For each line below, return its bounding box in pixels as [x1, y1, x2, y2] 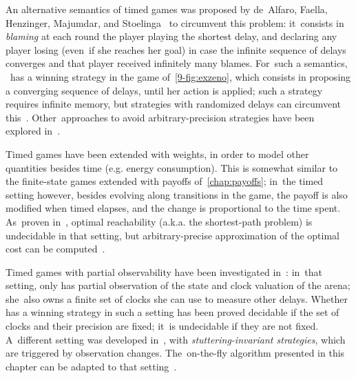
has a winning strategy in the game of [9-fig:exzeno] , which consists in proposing [10, 69, 351, 83]
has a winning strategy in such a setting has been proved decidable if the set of [6, 305, 339, 319]
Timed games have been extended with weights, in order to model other [6, 146, 309, 161]
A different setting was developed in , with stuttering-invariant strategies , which [6, 332, 346, 346]
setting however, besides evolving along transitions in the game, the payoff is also [6, 187, 348, 201]
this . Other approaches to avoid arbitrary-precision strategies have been [6, 110, 315, 124]
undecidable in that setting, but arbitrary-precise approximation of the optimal [6, 228, 339, 242]
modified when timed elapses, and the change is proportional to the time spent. [6, 201, 341, 215]
